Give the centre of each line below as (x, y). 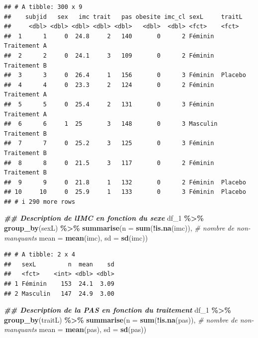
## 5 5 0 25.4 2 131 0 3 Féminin (109, 104)
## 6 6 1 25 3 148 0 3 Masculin (111, 124)
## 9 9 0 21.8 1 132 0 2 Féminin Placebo (125, 182)
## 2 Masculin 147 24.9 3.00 (59, 294)
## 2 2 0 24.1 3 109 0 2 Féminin (109, 55)
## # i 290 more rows (40, 202)
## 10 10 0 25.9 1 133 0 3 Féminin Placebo (125, 192)
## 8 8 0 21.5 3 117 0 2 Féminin (109, 163)
